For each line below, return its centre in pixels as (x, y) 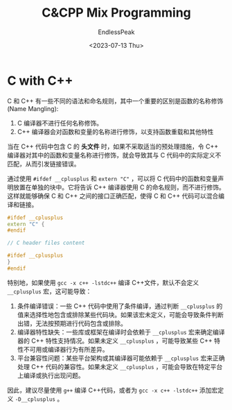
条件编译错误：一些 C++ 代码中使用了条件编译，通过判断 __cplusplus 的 (120, 306)
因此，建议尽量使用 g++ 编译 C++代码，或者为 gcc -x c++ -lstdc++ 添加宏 (113, 390)
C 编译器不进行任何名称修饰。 (60, 123)
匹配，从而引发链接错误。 (44, 164)
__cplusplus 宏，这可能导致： (50, 291)
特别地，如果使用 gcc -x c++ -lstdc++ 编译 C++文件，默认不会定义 (103, 282)
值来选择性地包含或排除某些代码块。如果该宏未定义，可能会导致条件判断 (120, 314)
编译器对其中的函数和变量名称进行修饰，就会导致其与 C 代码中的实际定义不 (114, 155)
